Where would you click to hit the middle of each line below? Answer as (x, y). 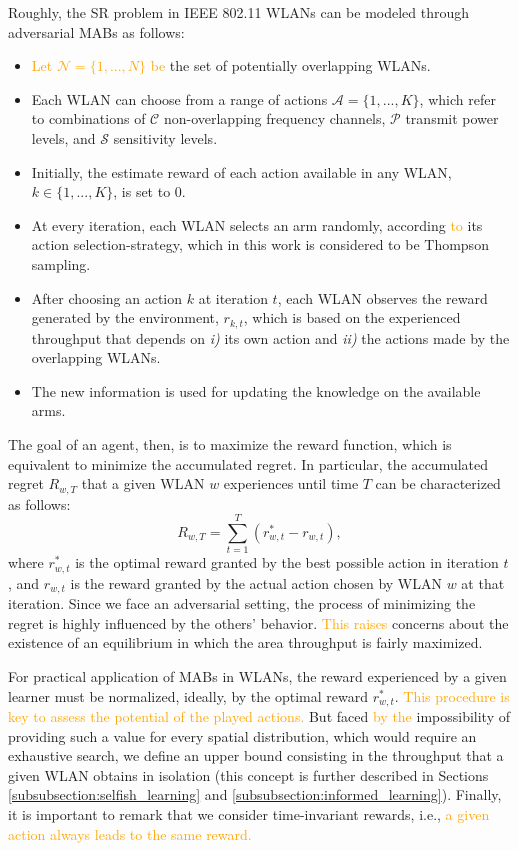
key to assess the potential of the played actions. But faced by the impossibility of (259, 716)
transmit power (452, 118)
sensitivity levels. (165, 137)
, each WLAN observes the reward (382, 297)
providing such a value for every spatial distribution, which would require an (242, 735)
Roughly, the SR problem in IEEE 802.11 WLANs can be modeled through (239, 12)
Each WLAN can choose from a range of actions (179, 98)
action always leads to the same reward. (130, 833)
